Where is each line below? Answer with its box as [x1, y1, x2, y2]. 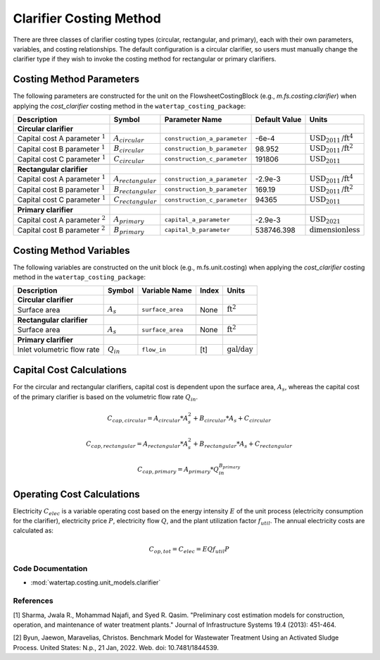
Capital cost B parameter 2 [17, 224, 106, 235]
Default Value [255, 115, 302, 125]
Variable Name [141, 286, 193, 295]
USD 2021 [309, 215, 341, 226]
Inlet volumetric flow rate [17, 345, 100, 355]
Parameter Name [164, 115, 222, 125]
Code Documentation [13, 564, 88, 574]
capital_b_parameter [164, 226, 230, 234]
